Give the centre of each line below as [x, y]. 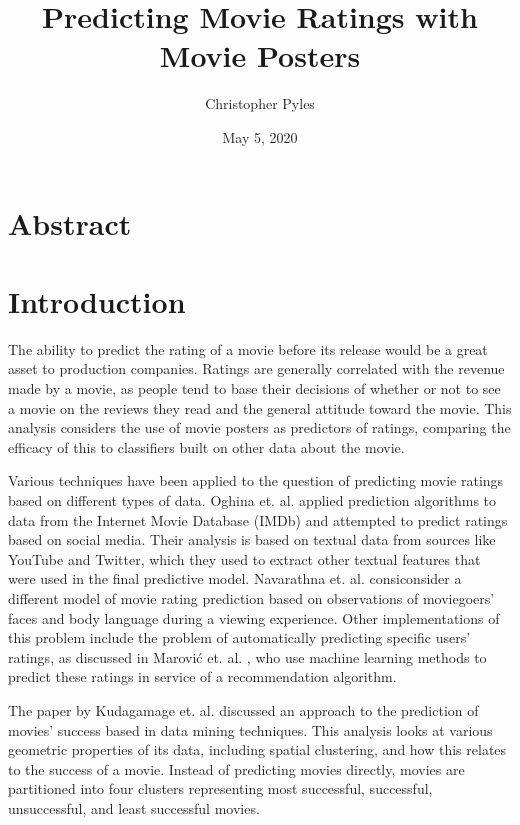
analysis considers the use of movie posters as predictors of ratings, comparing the [259, 427]
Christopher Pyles [260, 103]
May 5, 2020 [260, 136]
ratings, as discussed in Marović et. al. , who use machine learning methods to [247, 656]
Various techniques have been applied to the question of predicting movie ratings [256, 480]
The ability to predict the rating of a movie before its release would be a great [248, 348]
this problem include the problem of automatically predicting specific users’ [239, 637]
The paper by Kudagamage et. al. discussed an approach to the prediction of [243, 709]
